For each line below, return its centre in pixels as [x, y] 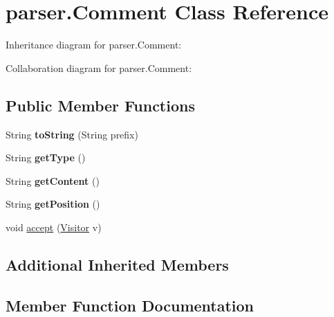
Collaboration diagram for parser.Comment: [99, 67]
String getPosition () [53, 204]
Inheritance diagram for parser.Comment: [94, 45]
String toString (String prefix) [72, 134]
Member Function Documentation [130, 305]
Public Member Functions [100, 105]
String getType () [46, 157]
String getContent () [53, 180]
